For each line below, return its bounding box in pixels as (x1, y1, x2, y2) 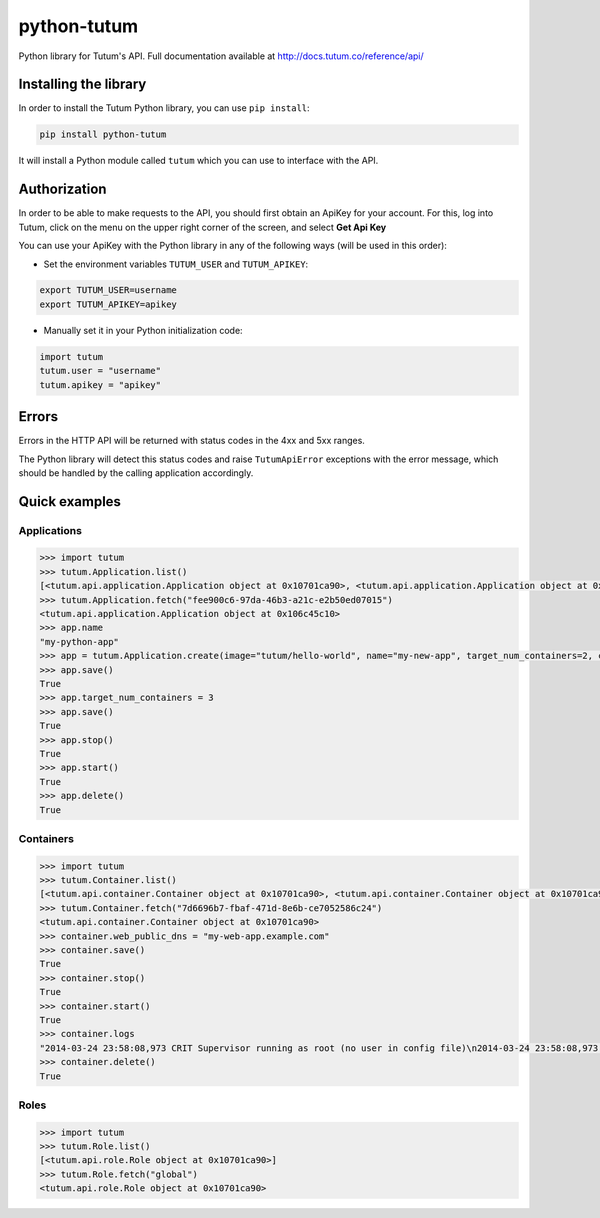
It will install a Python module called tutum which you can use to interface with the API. (18, 155, 379, 167)
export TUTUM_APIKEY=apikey (39, 298, 177, 310)
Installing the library (18, 76, 147, 93)
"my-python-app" (39, 636, 120, 647)
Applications (18, 523, 82, 537)
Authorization (18, 181, 107, 198)
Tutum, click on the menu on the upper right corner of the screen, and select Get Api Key (18, 221, 387, 233)
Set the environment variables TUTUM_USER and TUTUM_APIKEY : (43, 258, 309, 270)
